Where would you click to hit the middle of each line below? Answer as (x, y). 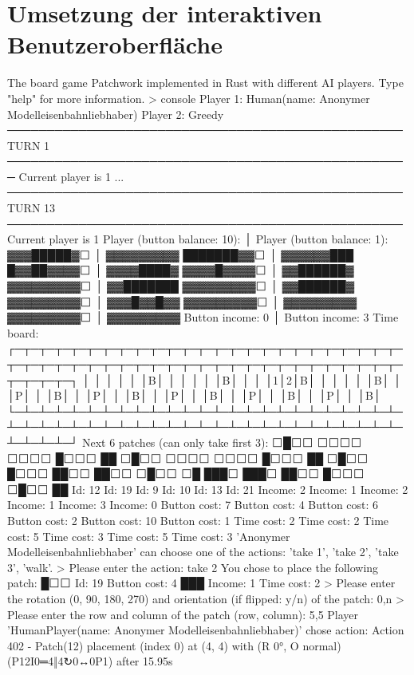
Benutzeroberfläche (115, 44)
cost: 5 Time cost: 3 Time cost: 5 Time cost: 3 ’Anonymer (149, 536)
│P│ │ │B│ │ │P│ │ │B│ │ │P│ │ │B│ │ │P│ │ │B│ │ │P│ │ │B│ (194, 395)
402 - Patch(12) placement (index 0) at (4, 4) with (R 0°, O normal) (174, 645)
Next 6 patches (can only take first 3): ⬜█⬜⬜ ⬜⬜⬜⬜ (222, 442)
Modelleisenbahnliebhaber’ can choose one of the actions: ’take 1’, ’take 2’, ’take (203, 552)
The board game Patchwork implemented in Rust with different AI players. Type (205, 83)
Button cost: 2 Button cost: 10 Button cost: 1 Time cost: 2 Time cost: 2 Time (198, 520)
